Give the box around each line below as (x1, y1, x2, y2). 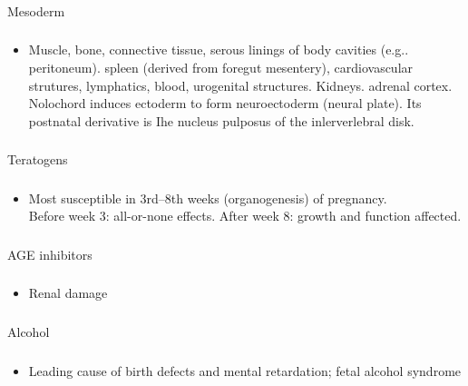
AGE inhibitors (7, 244, 93, 263)
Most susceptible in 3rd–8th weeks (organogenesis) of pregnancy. (28, 188, 387, 207)
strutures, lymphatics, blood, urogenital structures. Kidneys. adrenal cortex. (28, 75, 453, 94)
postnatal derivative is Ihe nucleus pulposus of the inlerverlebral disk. (28, 111, 414, 130)
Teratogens (7, 150, 68, 169)
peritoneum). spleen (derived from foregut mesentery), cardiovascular (28, 58, 414, 77)
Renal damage (28, 283, 108, 302)
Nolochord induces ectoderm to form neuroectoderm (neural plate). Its (28, 94, 422, 113)
